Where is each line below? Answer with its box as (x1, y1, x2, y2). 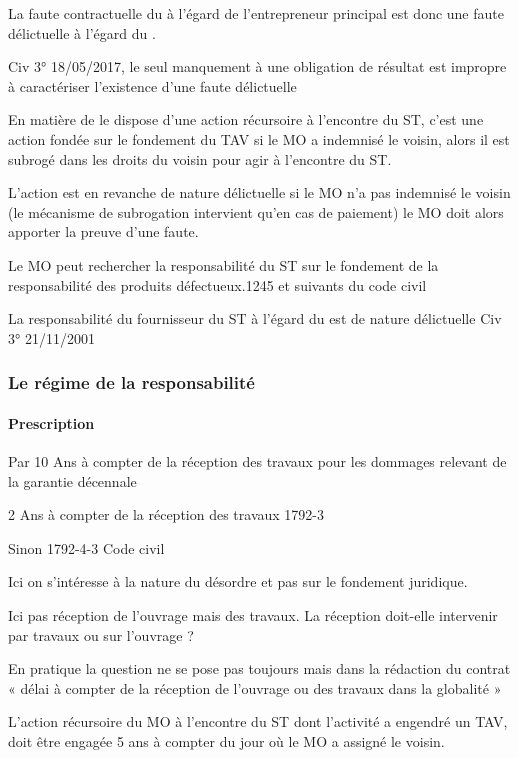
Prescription (8, 412, 95, 433)
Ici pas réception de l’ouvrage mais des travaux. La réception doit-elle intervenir (8, 604, 498, 625)
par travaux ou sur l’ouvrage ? (8, 624, 194, 645)
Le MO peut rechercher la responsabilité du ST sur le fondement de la (8, 254, 439, 275)
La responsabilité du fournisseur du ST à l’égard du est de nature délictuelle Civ (8, 308, 502, 329)
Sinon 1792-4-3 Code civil (8, 537, 165, 558)
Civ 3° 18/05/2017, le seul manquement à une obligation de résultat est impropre (8, 56, 507, 77)
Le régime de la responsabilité (8, 370, 255, 395)
